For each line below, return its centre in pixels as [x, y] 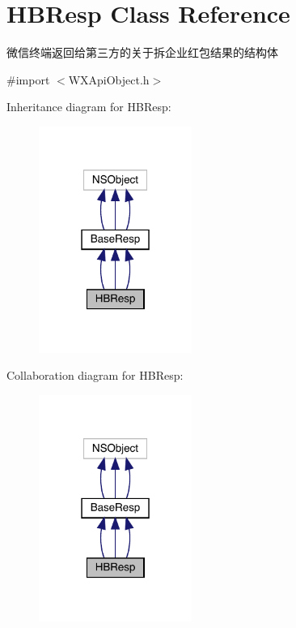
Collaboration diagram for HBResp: [95, 375]
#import [28, 79]
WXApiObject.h [109, 79]
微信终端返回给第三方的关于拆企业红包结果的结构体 [142, 52]
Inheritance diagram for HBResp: [89, 107]
